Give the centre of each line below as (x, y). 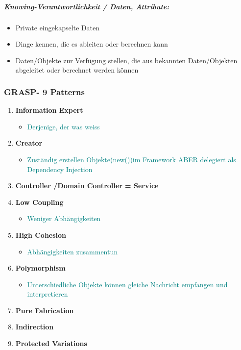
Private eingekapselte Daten (58, 27)
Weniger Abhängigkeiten (64, 218)
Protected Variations (51, 343)
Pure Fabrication (45, 310)
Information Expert (49, 110)
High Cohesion (41, 235)
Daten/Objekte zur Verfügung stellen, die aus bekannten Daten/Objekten (126, 60)
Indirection (35, 327)
